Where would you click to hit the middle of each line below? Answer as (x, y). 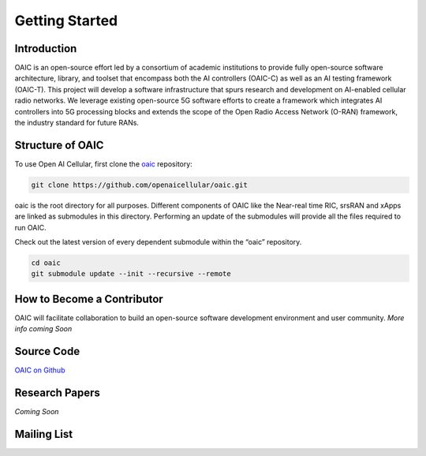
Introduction (46, 49)
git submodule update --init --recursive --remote (131, 274)
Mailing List (44, 434)
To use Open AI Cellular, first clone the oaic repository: (103, 164)
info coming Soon (43, 329)
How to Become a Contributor (89, 299)
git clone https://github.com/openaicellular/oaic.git (139, 185)
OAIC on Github (40, 370)
